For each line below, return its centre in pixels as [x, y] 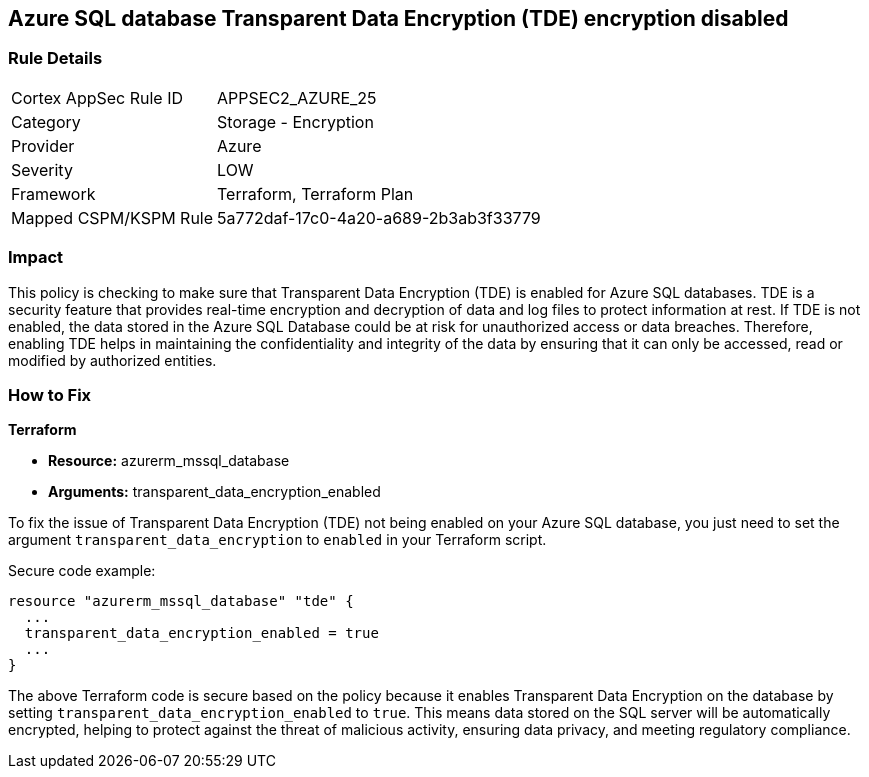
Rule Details [55, 58]
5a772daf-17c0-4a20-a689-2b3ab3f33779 [379, 217]
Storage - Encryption [295, 121]
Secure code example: [82, 571]
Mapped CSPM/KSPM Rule [112, 217]
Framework [53, 193]
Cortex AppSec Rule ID [97, 97]
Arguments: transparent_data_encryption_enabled [214, 492]
